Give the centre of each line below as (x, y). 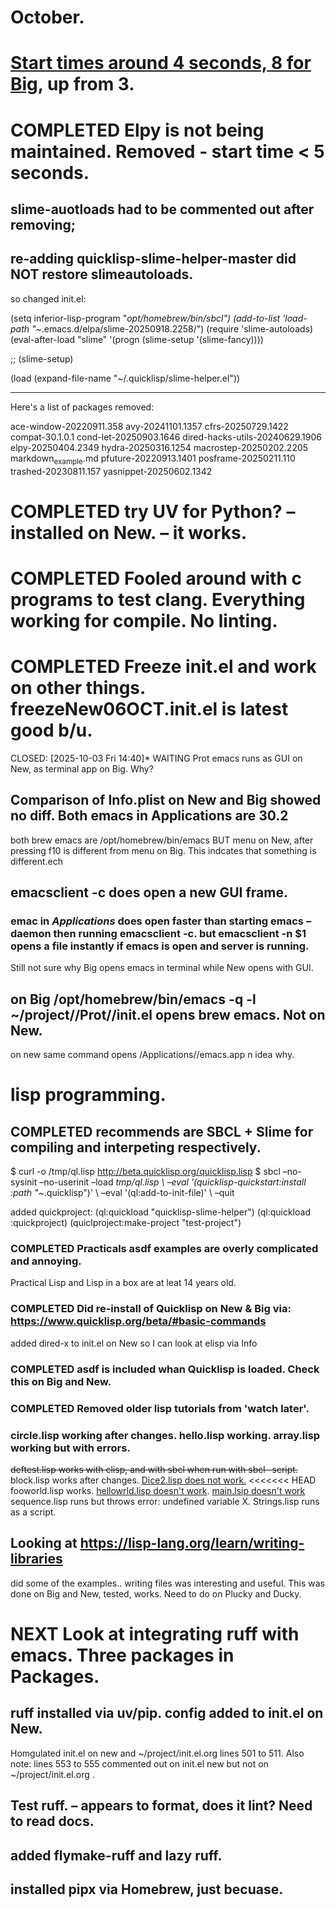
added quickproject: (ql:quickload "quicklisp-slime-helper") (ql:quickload (160, 1212)
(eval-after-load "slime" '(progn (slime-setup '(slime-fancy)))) (137, 339)
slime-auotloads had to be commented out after (162, 209)
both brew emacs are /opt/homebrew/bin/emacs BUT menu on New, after (162, 840)
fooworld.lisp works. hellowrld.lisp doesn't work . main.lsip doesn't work (158, 1490)
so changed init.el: (48, 298)
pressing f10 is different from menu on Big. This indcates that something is (163, 850)
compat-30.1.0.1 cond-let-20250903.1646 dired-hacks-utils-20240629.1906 (166, 437)
